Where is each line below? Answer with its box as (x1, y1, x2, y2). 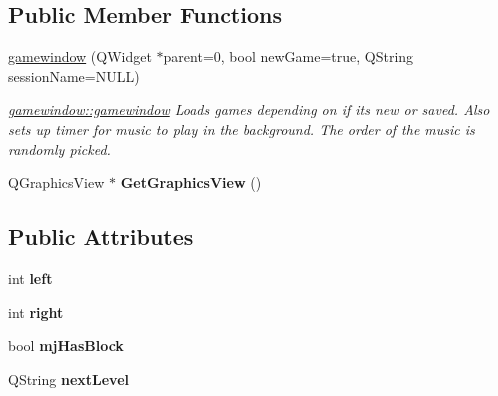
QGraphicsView (8, 172, 105, 193)
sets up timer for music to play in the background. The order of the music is (8, 118, 475, 139)
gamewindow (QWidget (8, 46, 152, 67)
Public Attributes (8, 221, 194, 252)
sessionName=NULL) (8, 65, 140, 86)
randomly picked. (8, 138, 111, 159)
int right (8, 301, 64, 322)
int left (8, 267, 53, 288)
